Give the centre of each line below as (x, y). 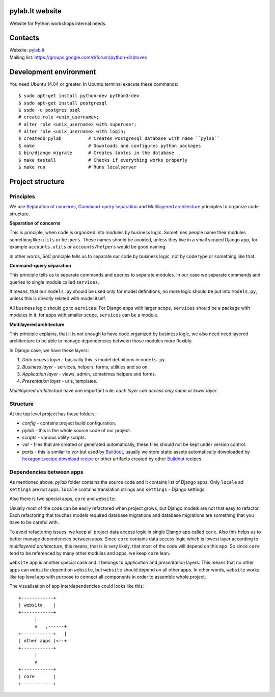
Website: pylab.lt (27, 50)
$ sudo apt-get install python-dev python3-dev (79, 96)
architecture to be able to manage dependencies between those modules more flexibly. (101, 341)
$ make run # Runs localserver (78, 167)
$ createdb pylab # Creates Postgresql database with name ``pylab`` (119, 139)
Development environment (53, 72)
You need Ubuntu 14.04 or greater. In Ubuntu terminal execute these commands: (94, 84)
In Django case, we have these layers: (49, 350)
